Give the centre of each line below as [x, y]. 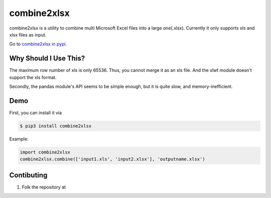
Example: [19, 139]
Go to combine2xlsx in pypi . [38, 44]
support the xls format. [33, 77]
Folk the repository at [44, 187]
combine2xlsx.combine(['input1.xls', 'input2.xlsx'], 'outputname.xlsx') [112, 159]
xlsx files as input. [28, 34]
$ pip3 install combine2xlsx [56, 126]
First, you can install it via [36, 112]
